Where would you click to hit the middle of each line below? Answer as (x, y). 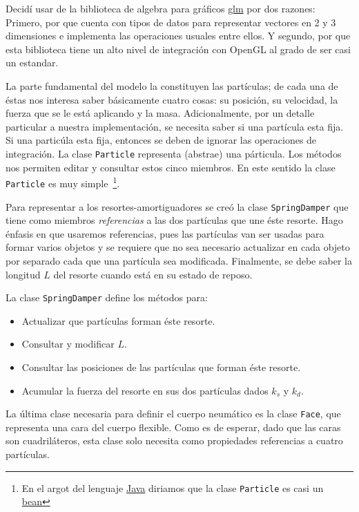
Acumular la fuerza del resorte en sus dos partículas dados (145, 390)
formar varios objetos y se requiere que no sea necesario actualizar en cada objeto (178, 247)
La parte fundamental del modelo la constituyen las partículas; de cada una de (172, 85)
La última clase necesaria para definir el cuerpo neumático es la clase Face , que (173, 414)
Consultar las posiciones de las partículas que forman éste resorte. (161, 367)
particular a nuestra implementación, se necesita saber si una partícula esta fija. (175, 126)
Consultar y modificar (68, 344)
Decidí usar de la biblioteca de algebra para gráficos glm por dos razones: (161, 8)
